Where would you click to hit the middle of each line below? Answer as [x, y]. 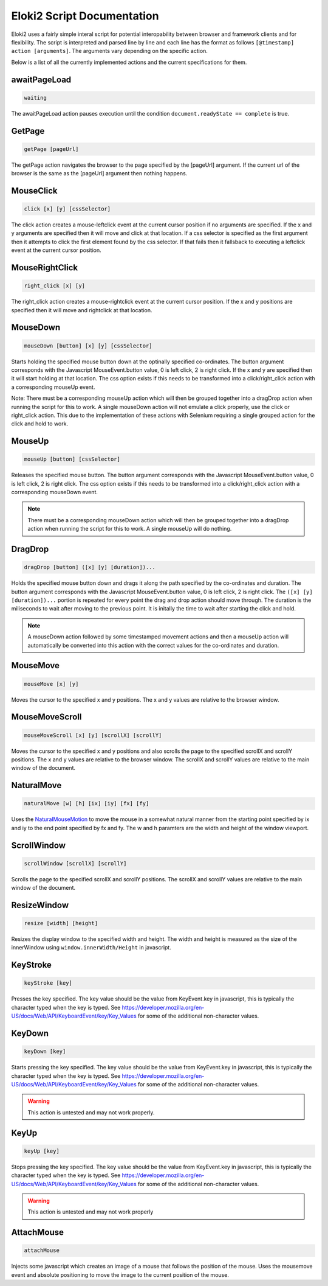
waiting [35, 98]
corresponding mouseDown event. [55, 492]
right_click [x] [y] [54, 286]
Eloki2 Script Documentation [85, 16]
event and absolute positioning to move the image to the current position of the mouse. [120, 1274]
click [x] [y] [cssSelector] [67, 209]
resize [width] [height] [61, 923]
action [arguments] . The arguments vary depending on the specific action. [109, 51]
